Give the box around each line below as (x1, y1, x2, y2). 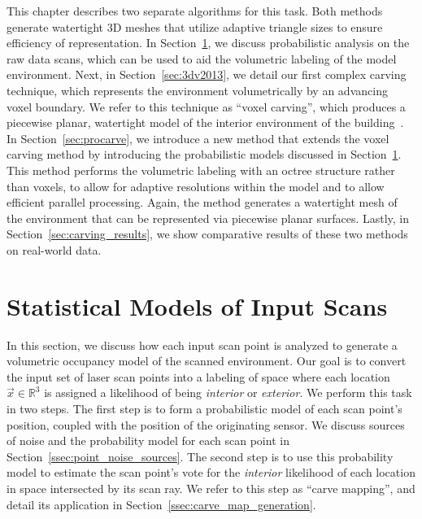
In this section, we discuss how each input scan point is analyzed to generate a (7, 336, 398, 353)
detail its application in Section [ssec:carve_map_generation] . (7, 495, 316, 512)
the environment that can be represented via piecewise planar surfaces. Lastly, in (7, 209, 410, 226)
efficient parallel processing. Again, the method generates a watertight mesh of (7, 194, 398, 211)
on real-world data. (7, 241, 102, 258)
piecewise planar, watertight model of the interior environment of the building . (7, 114, 404, 131)
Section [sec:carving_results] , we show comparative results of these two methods (7, 225, 408, 242)
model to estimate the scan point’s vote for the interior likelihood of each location (7, 464, 415, 481)
